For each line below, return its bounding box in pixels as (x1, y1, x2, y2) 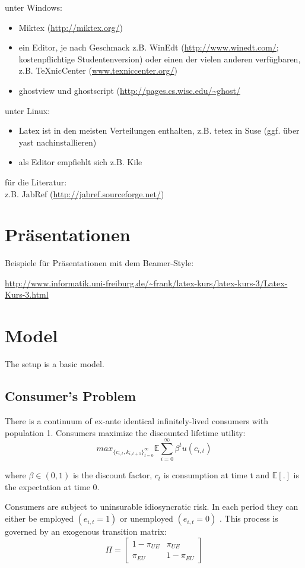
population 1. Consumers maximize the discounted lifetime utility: (5, 426, 246, 438)
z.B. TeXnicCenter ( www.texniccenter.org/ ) (18, 64, 177, 77)
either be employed (5, 512, 74, 525)
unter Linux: (5, 104, 50, 116)
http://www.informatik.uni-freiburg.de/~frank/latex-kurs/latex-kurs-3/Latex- (5, 276, 288, 289)
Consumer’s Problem (5, 387, 136, 405)
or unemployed (120, 512, 173, 525)
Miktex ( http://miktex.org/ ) (18, 21, 123, 33)
